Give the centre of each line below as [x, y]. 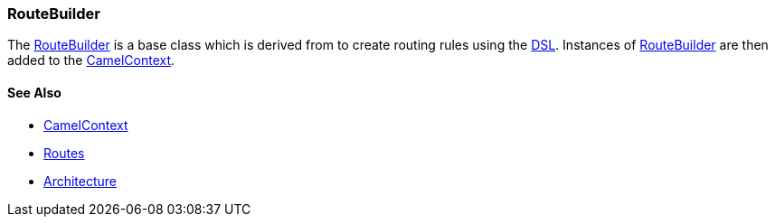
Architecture [80, 181]
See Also [34, 92]
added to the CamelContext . [91, 61]
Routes [64, 153]
